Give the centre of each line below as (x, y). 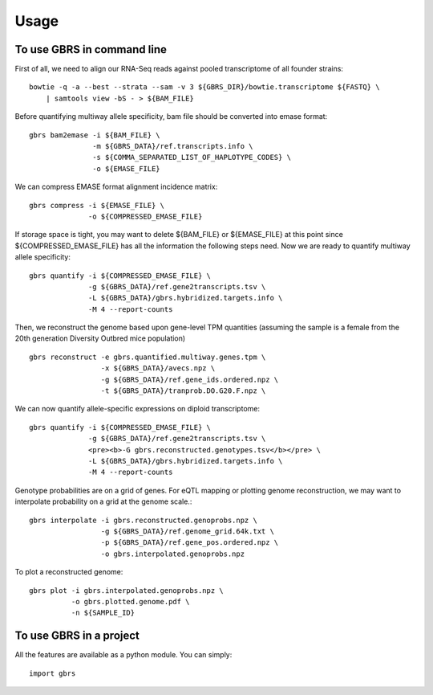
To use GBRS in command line (91, 49)
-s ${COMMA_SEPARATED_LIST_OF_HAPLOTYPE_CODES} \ (192, 157)
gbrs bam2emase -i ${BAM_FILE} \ (95, 135)
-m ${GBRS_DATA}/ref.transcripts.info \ (173, 146)
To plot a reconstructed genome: (69, 572)
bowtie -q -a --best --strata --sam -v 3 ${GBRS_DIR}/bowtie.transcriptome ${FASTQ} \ (204, 87)
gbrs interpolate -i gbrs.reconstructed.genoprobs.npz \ (144, 520)
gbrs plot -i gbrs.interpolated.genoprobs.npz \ (126, 590)
